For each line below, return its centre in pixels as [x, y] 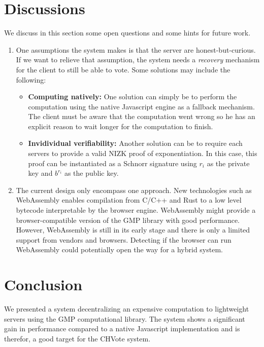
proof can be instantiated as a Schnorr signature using [112, 163]
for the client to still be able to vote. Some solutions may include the [123, 69]
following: [31, 79]
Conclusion [43, 284]
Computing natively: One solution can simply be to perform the [133, 97]
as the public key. [91, 173]
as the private [228, 163]
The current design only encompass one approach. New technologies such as [134, 190]
